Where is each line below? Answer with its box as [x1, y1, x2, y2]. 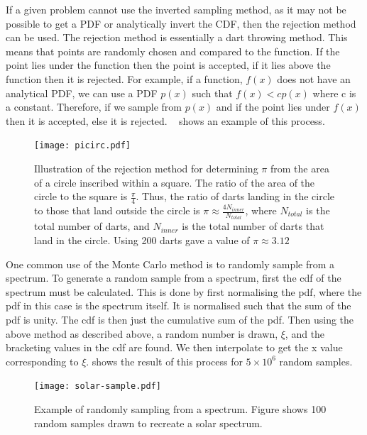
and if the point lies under [216, 99, 330, 114]
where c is [312, 85, 356, 100]
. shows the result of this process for [86, 353, 243, 368]
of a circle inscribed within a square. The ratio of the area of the [34, 175, 315, 189]
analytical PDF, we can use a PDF [6, 85, 158, 100]
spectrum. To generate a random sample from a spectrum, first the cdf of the [6, 270, 341, 285]
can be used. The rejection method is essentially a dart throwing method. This [6, 30, 348, 45]
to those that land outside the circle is [34, 203, 200, 218]
